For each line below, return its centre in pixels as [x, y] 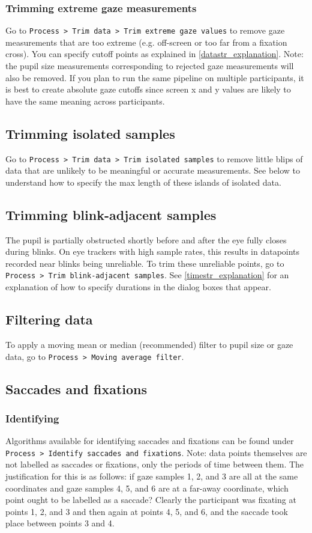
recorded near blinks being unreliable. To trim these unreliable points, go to [145, 263]
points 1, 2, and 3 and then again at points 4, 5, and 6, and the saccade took [147, 511]
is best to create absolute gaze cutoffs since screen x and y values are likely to [148, 89]
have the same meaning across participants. [85, 101]
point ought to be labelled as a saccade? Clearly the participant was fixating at [151, 500]
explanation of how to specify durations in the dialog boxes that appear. [138, 287]
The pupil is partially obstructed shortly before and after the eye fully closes [146, 239]
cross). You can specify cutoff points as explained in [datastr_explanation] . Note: [154, 54]
